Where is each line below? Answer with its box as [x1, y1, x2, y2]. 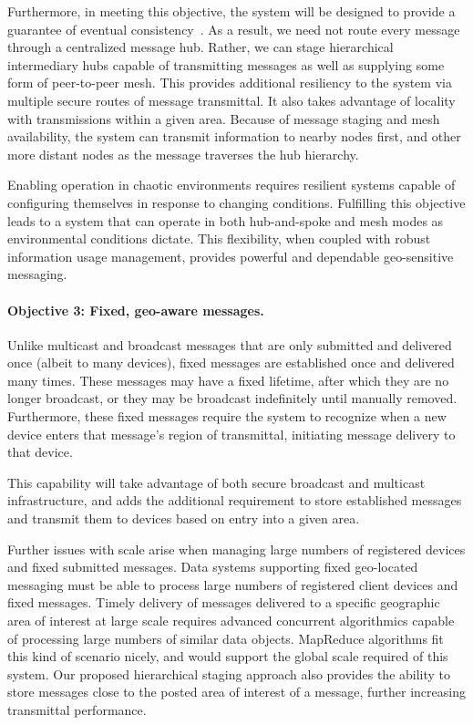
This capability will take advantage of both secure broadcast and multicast [7, 472, 426, 492]
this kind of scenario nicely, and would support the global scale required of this [7, 647, 448, 666]
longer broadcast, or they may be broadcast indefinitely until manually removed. [7, 388, 458, 408]
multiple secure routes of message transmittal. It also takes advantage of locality [7, 90, 456, 109]
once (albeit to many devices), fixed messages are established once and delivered [7, 353, 455, 372]
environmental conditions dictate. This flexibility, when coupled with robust [7, 229, 431, 248]
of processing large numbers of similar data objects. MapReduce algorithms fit [7, 628, 444, 647]
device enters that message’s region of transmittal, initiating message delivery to [7, 424, 456, 443]
